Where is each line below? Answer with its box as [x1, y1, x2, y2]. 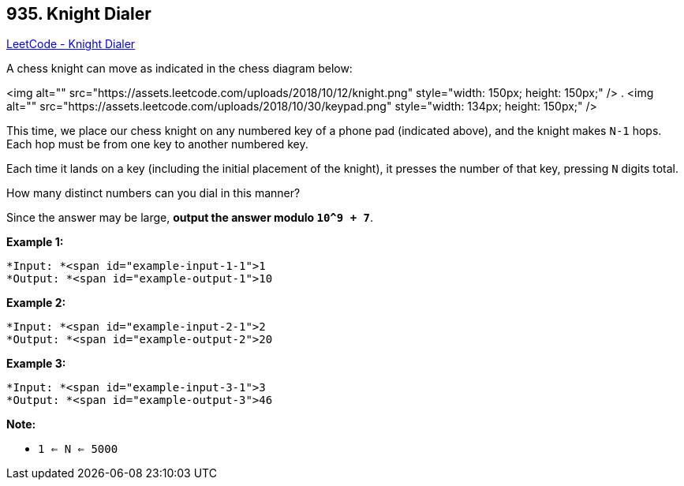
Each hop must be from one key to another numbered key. [6, 137, 308, 151]
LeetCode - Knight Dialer [6, 37, 136, 51]
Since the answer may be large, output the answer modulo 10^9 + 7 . [6, 211, 373, 225]
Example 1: [6, 235, 64, 249]
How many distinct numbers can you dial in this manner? [6, 186, 301, 200]
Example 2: [6, 296, 66, 310]
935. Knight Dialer [6, 4, 151, 24]
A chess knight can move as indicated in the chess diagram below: [6, 62, 353, 76]
